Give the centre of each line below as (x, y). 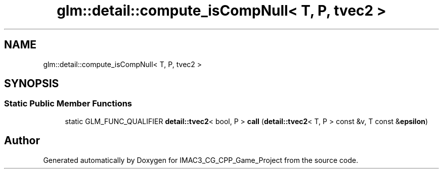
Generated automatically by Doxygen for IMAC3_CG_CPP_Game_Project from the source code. (201, 160)
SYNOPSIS (32, 84)
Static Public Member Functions (68, 104)
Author (22, 141)
